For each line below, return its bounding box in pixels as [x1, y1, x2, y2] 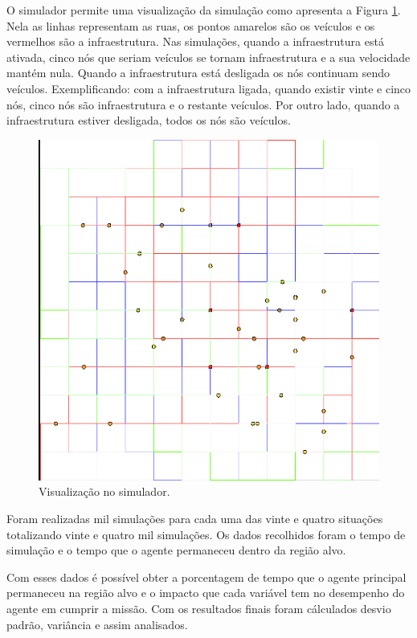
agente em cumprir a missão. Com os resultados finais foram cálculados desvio [6, 599, 391, 616]
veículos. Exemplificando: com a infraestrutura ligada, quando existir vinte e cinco [6, 80, 411, 96]
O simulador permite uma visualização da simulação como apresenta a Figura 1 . [6, 2, 401, 18]
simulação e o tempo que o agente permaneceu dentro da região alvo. [6, 542, 346, 558]
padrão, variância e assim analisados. [6, 616, 188, 632]
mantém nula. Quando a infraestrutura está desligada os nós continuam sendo [6, 64, 390, 81]
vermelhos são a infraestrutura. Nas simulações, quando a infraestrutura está [6, 33, 384, 50]
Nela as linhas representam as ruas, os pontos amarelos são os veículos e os [6, 17, 375, 34]
